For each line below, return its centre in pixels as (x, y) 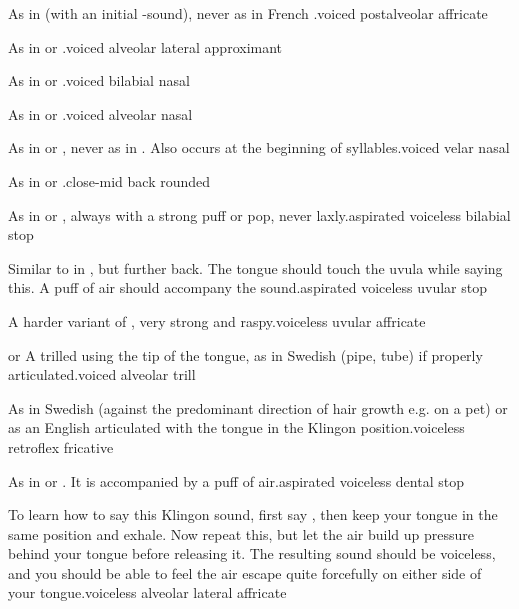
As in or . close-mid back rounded (109, 180)
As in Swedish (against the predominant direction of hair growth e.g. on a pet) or (258, 407)
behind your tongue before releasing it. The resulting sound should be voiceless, (252, 553)
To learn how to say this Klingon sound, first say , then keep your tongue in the (253, 514)
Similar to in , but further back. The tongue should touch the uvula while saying (255, 267)
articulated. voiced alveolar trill (102, 374)
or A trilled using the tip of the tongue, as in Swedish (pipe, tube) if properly (245, 354)
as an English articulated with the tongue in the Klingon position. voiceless (236, 427)
